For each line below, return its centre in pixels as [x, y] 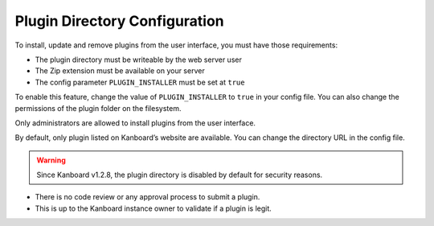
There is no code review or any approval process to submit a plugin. [147, 197]
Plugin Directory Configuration [119, 21]
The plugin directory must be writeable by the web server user [139, 60]
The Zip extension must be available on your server [120, 71]
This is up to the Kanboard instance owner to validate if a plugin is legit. [154, 208]
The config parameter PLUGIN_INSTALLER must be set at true [140, 82]
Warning [51, 160]
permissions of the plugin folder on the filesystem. [98, 108]
